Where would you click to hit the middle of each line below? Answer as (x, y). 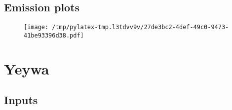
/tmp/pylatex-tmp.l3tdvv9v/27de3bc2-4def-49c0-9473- (140, 27)
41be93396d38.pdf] (54, 35)
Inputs (21, 100)
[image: (36, 27)
